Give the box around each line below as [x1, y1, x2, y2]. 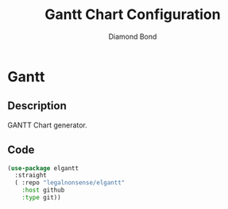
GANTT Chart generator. [7, 120, 88, 130]
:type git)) [21, 194, 61, 202]
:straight [14, 172, 47, 180]
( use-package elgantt [7, 164, 79, 172]
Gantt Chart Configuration [44, 6, 221, 24]
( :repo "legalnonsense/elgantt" [14, 179, 126, 187]
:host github [21, 186, 65, 195]
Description [7, 99, 67, 112]
